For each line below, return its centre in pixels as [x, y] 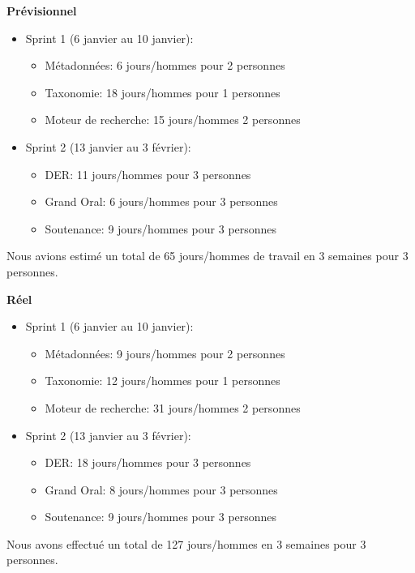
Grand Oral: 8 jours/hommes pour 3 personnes [161, 489]
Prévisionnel [42, 11]
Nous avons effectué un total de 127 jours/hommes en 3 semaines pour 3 [186, 543]
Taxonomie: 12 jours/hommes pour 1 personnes [163, 381]
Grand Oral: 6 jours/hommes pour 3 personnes [161, 201]
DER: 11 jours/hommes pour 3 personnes [148, 174]
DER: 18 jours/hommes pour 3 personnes [148, 462]
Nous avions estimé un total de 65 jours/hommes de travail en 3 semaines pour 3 [207, 256]
